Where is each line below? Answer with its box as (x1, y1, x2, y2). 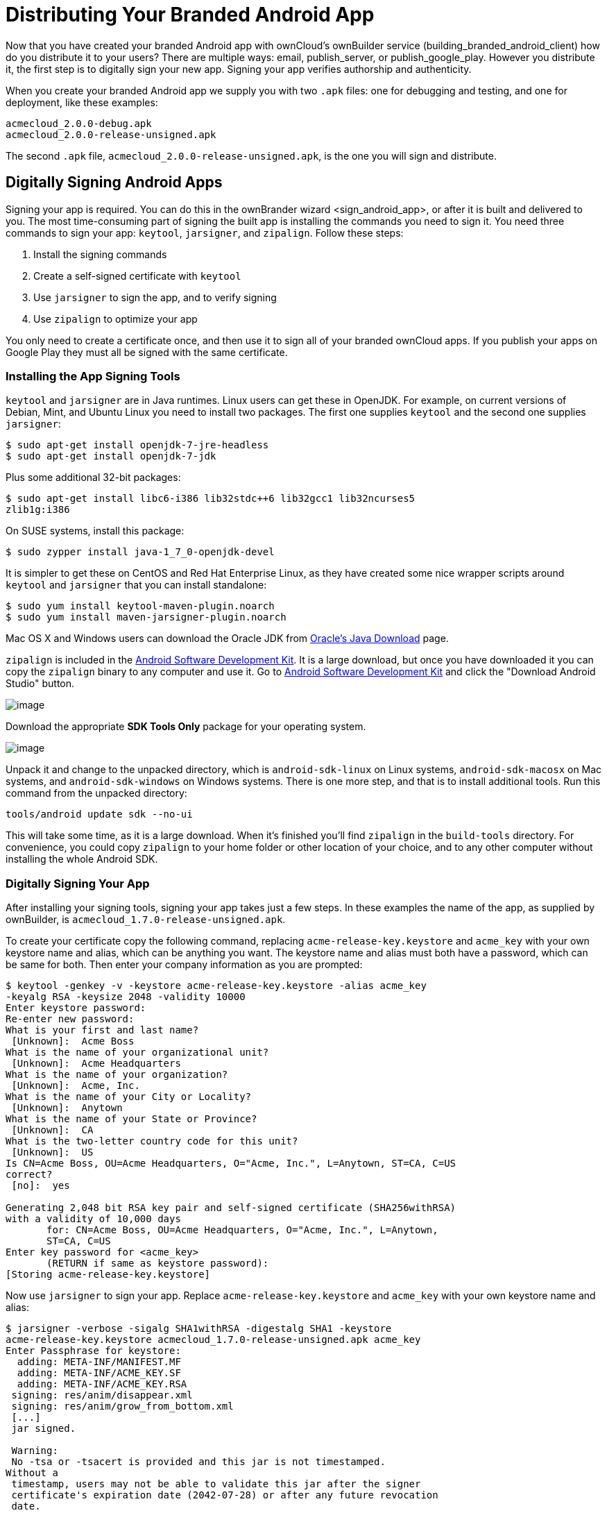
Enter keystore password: (6, 1002, 146, 1014)
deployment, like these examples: (6, 96, 158, 108)
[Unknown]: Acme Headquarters (11, 1058, 181, 1070)
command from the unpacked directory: (6, 787, 187, 800)
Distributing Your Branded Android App (6, 3, 375, 26)
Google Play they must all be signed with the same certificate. (6, 346, 288, 358)
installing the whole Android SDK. (6, 853, 158, 865)
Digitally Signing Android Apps (6, 174, 223, 192)
